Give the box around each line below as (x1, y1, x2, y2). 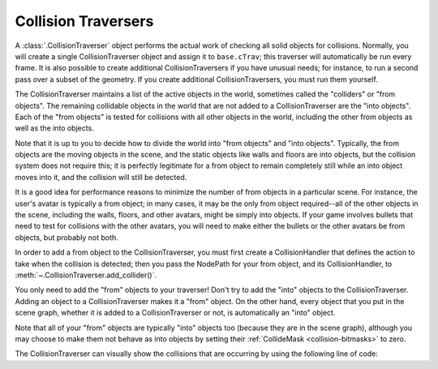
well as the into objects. (15, 123, 95, 133)
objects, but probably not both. (15, 232, 119, 242)
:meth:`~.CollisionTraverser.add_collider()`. (15, 270, 157, 280)
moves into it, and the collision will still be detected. (15, 172, 187, 182)
